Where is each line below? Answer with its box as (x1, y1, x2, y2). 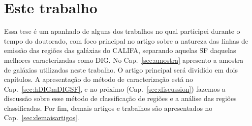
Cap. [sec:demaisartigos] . (4, 112, 79, 123)
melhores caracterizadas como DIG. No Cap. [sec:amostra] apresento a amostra (4, 54, 244, 65)
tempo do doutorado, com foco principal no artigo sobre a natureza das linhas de (4, 35, 249, 46)
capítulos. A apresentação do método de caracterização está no (4, 74, 193, 84)
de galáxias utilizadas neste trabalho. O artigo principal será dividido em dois (4, 64, 238, 75)
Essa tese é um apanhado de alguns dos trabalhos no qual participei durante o (4, 26, 240, 36)
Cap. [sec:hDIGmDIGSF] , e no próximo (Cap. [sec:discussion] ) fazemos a (4, 83, 226, 94)
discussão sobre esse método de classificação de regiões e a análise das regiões (4, 93, 237, 103)
